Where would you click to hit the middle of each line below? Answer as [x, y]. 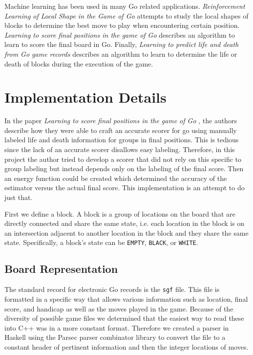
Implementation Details [85, 97]
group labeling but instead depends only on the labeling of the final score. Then [124, 168]
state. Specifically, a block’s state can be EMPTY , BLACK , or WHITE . [101, 242]
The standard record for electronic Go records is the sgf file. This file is [112, 289]
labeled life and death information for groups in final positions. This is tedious [122, 140]
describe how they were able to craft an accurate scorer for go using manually [121, 130]
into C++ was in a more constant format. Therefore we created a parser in [117, 327]
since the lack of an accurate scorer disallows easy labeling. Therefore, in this [120, 149]
